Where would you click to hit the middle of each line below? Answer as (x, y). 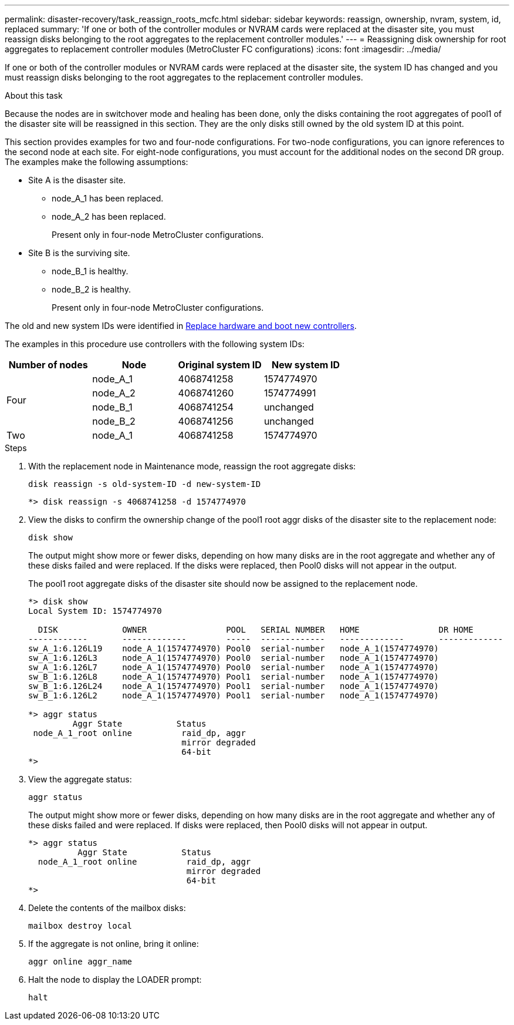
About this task (34, 95)
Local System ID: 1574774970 (95, 611)
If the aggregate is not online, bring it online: (114, 944)
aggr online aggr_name (80, 962)
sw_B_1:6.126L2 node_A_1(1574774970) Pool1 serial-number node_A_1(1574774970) (234, 695)
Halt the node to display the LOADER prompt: (115, 979)
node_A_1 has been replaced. (108, 198)
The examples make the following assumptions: (97, 162)
